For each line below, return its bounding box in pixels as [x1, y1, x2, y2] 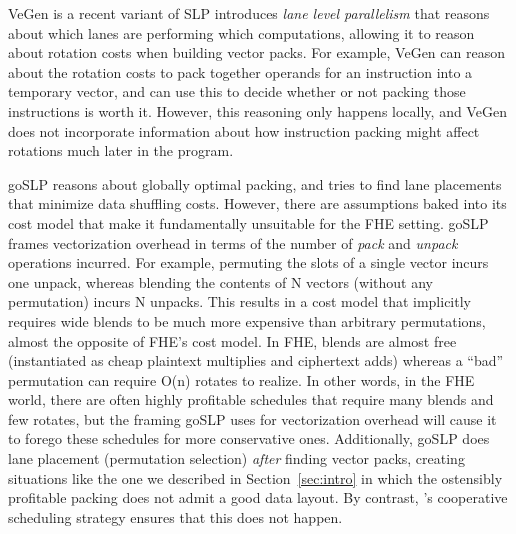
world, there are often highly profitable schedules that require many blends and [8, 389, 494, 410]
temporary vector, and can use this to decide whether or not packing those [8, 81, 466, 102]
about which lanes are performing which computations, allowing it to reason [8, 22, 475, 43]
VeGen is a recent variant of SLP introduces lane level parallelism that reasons [8, 3, 490, 23]
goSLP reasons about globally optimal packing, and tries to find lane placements [8, 173, 502, 194]
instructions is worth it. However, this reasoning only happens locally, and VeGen [8, 100, 507, 121]
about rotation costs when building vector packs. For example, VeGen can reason [8, 42, 505, 63]
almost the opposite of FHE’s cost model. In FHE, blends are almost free [8, 330, 457, 351]
